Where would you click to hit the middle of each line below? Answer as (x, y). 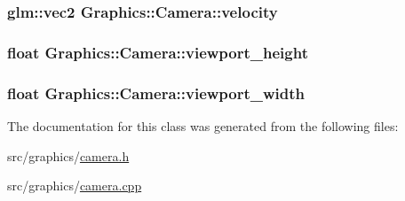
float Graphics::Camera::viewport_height (158, 52)
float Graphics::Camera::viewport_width (156, 93)
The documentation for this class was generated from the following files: (203, 125)
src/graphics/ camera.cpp (75, 186)
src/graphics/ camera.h (68, 155)
